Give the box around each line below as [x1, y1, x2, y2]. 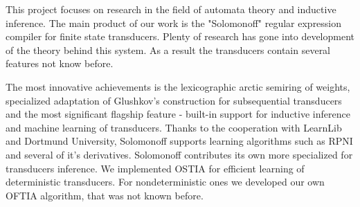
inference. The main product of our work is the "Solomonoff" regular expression [6, 15, 342, 30]
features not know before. [6, 56, 114, 71]
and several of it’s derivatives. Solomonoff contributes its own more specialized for [6, 147, 353, 161]
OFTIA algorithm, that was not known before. [6, 188, 204, 202]
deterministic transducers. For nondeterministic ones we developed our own [6, 174, 325, 189]
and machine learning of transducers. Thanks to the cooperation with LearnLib [6, 120, 342, 134]
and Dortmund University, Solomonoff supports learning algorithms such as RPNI [6, 134, 353, 148]
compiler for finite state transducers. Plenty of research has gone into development [6, 29, 355, 44]
